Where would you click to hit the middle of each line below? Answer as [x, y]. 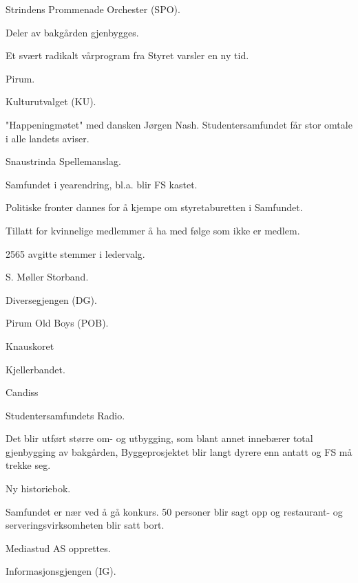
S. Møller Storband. [47, 277]
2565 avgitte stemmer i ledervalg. [75, 253]
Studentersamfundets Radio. [65, 415]
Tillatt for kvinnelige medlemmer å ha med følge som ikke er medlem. [153, 230]
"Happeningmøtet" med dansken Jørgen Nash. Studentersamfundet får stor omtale [179, 124]
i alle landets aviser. [48, 138]
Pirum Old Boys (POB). [57, 323]
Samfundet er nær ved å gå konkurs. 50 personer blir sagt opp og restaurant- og [174, 511]
